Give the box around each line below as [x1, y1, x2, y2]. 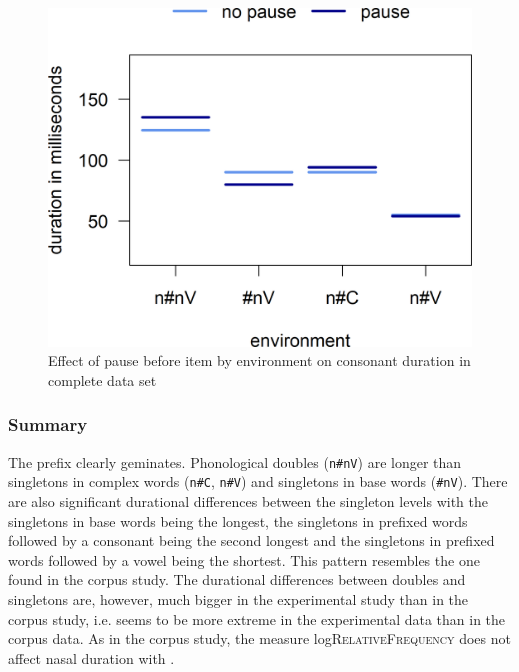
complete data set [48, 369, 157, 390]
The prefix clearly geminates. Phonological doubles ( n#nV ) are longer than [8, 451, 462, 472]
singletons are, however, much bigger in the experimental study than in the [8, 588, 469, 609]
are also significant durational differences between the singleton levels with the [8, 491, 488, 512]
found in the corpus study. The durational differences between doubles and [8, 569, 466, 590]
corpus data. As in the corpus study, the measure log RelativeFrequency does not [8, 628, 511, 649]
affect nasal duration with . [8, 647, 175, 668]
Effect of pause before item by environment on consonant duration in [48, 350, 471, 371]
